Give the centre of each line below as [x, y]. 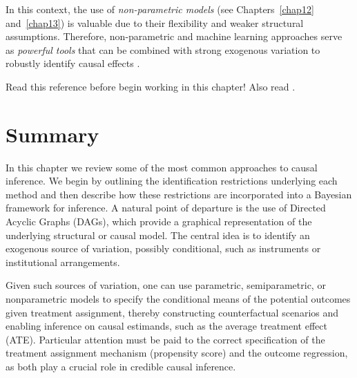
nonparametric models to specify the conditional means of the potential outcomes [178, 299]
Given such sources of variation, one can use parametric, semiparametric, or [166, 285]
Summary [52, 134]
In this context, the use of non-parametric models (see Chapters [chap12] [160, 9]
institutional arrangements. [63, 262]
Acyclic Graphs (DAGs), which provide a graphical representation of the [159, 221]
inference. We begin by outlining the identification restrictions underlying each [172, 181]
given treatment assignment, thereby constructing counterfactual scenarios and [172, 312]
